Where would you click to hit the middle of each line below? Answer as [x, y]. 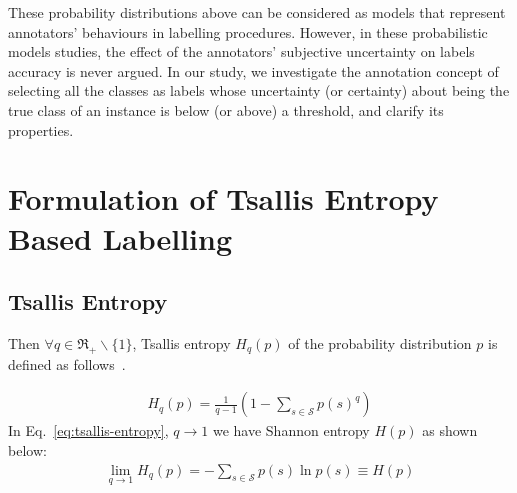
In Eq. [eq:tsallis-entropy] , [88, 430]
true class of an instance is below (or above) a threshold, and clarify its [226, 109]
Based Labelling [120, 237]
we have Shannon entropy [291, 430]
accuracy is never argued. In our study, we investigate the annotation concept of [253, 70]
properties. [41, 129]
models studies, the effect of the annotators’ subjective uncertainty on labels [241, 51]
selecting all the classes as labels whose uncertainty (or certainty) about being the [259, 90]
